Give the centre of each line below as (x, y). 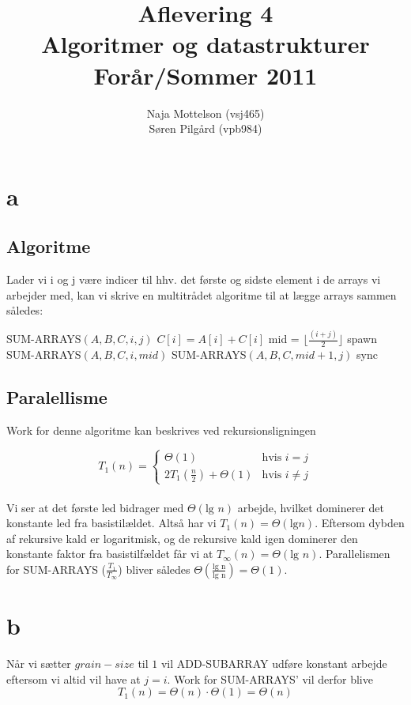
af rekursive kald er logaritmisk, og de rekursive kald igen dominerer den (182, 538)
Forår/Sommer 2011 (205, 75)
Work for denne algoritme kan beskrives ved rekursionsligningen (161, 430)
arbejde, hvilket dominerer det (311, 507)
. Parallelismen (354, 554)
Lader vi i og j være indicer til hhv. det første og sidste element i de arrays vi (194, 279)
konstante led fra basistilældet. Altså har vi (111, 523)
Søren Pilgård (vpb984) (205, 128)
